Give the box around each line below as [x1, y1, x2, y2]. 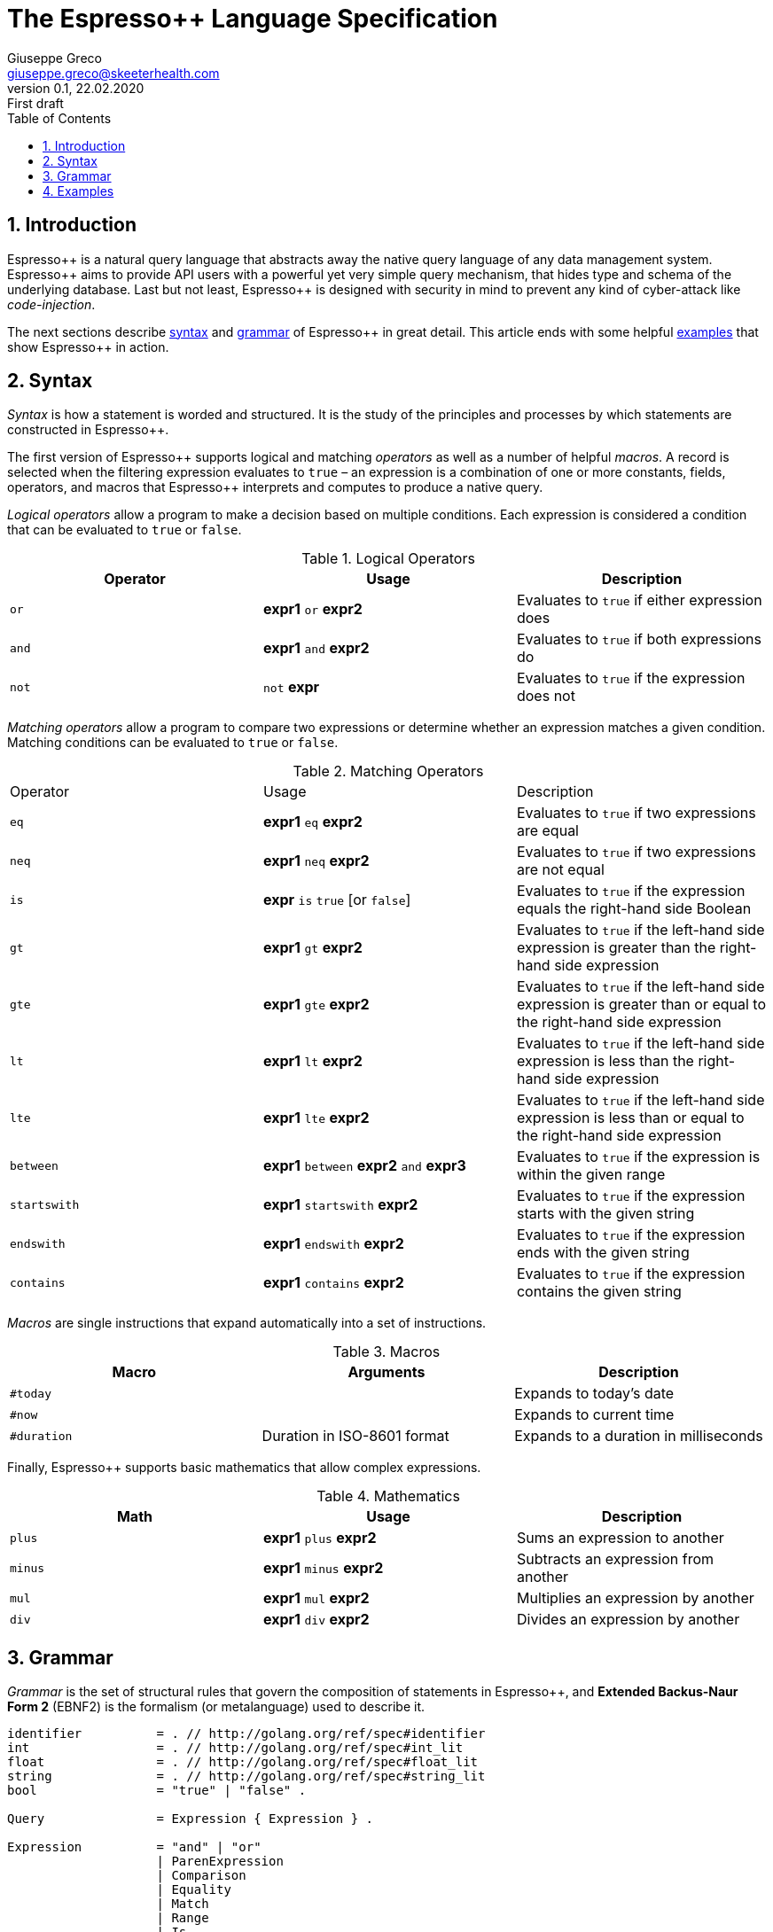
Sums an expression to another [516, 1529, 724, 1547]
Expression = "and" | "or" [7, 1840, 262, 1855]
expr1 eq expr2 [262, 813, 363, 831]
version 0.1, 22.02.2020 [7, 80, 144, 96]
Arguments [347, 1363, 426, 1382]
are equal [516, 822, 579, 840]
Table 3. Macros [332, 1343, 441, 1361]
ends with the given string [516, 1243, 690, 1262]
